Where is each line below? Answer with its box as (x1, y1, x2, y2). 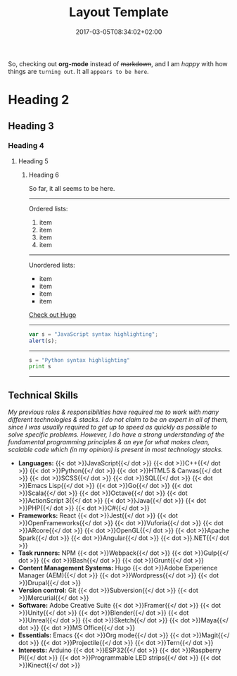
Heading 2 (8, 92, 70, 108)
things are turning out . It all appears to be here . (8, 67, 150, 75)
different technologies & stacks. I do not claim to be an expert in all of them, (8, 415, 229, 424)
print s (28, 363, 51, 370)
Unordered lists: (28, 261, 76, 269)
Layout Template (68, 4, 169, 20)
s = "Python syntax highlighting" (28, 356, 130, 363)
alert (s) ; (28, 337, 58, 344)
